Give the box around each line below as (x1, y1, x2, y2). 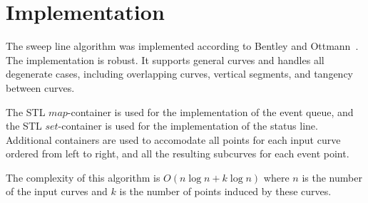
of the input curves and (6, 184, 108, 199)
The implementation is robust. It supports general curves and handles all (6, 52, 324, 67)
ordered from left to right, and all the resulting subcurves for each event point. (6, 146, 349, 161)
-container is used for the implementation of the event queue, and (67, 104, 354, 119)
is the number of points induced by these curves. (119, 184, 332, 199)
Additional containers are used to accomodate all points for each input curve (6, 132, 341, 147)
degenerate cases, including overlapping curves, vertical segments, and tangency (6, 66, 354, 81)
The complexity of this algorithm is (6, 170, 160, 184)
